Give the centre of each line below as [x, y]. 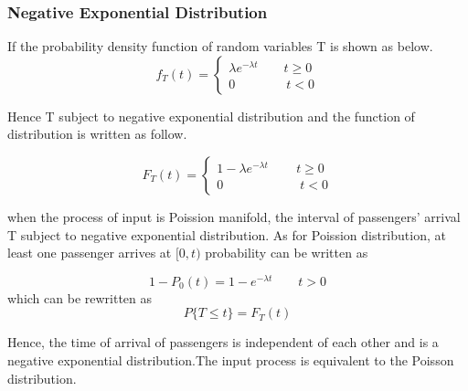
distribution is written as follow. [97, 134]
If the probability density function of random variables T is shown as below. [220, 46]
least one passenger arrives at [90, 253]
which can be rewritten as [80, 297]
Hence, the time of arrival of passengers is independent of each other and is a [223, 342]
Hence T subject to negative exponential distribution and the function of [211, 116]
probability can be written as [287, 253]
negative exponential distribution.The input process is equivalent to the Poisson [231, 360]
